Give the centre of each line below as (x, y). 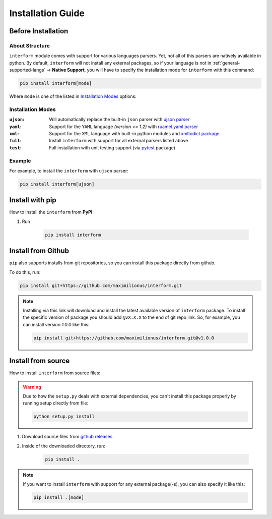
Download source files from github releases (67, 437)
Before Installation (39, 31)
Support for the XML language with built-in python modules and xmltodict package (134, 133)
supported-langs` (27, 70)
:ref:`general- (226, 63)
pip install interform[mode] (56, 83)
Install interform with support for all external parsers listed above (119, 141)
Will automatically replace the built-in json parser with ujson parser (119, 120)
